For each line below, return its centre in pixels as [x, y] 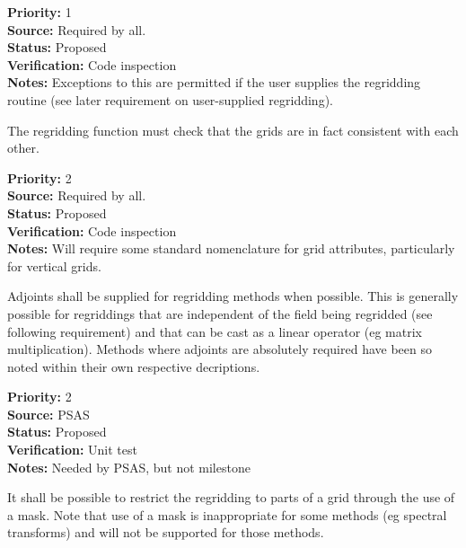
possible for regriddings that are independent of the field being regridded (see [220, 313]
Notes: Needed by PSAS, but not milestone [129, 467]
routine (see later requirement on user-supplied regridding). [170, 99]
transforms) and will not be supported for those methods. [166, 532]
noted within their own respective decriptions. [134, 366]
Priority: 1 [40, 12]
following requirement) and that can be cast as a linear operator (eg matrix [215, 331]
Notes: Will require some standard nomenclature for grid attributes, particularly [231, 248]
